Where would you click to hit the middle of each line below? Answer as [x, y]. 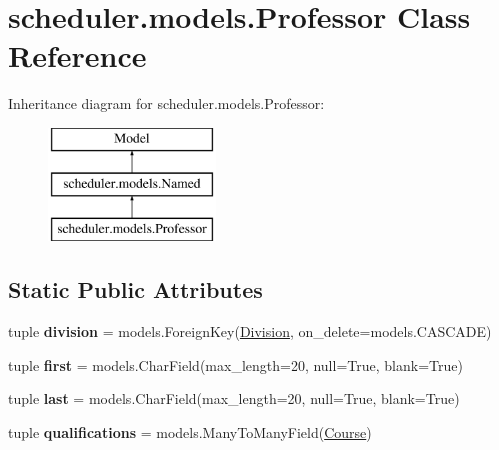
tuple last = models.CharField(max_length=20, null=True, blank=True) [234, 398]
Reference [77, 55]
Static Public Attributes [135, 289]
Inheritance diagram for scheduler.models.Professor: [166, 103]
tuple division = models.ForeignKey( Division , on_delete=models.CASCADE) [250, 331]
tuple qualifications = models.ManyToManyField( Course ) [190, 431]
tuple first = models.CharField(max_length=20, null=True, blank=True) [235, 364]
